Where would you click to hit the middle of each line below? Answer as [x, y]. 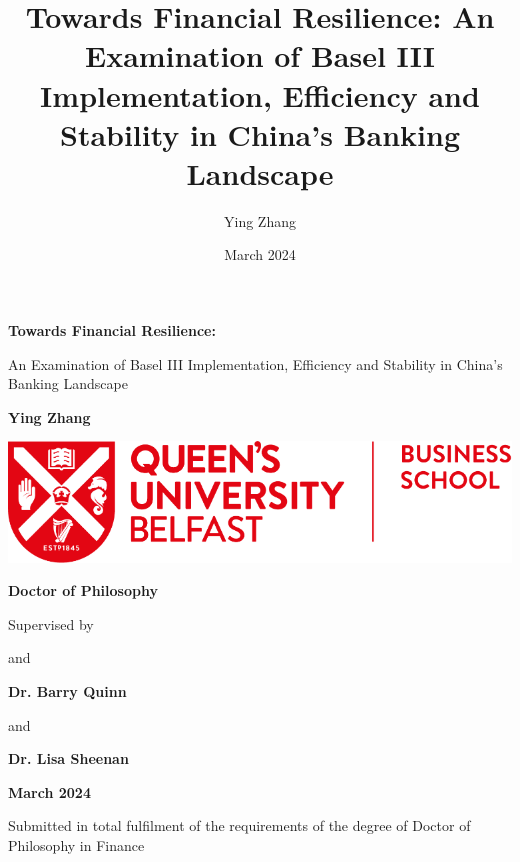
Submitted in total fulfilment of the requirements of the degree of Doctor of [239, 825]
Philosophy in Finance [76, 844]
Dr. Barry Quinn [67, 690]
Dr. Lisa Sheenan [68, 758]
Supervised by [51, 623]
